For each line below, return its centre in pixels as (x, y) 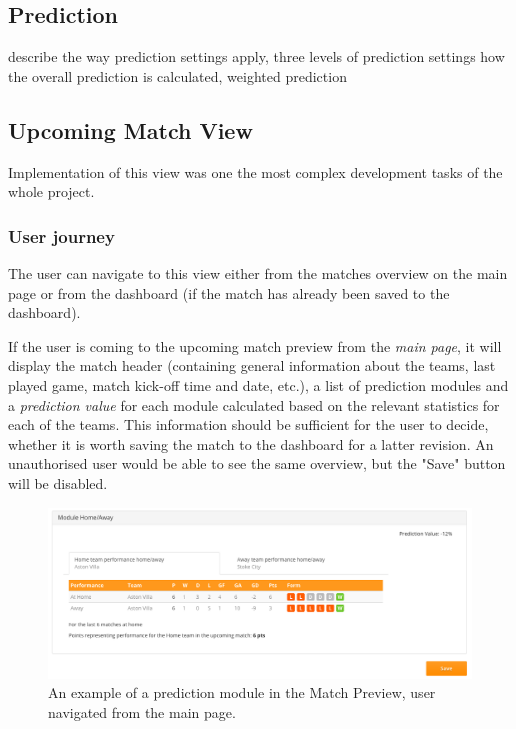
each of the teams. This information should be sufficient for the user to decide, (248, 424)
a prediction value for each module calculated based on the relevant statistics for (254, 404)
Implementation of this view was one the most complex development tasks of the (255, 171)
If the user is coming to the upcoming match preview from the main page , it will (255, 345)
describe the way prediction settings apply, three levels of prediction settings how (256, 56)
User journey (61, 235)
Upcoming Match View (130, 129)
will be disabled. (58, 482)
